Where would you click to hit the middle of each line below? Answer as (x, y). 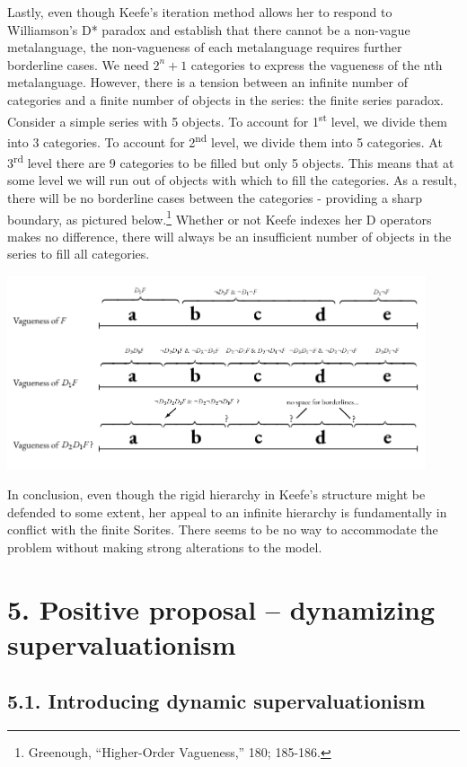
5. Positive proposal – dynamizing (221, 608)
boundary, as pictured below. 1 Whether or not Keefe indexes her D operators (220, 217)
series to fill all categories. (79, 254)
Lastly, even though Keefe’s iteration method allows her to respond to (200, 12)
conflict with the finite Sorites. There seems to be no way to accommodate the (223, 529)
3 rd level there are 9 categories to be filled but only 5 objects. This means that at (231, 161)
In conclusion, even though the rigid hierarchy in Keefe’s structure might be (216, 494)
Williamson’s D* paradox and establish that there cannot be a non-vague (209, 29)
